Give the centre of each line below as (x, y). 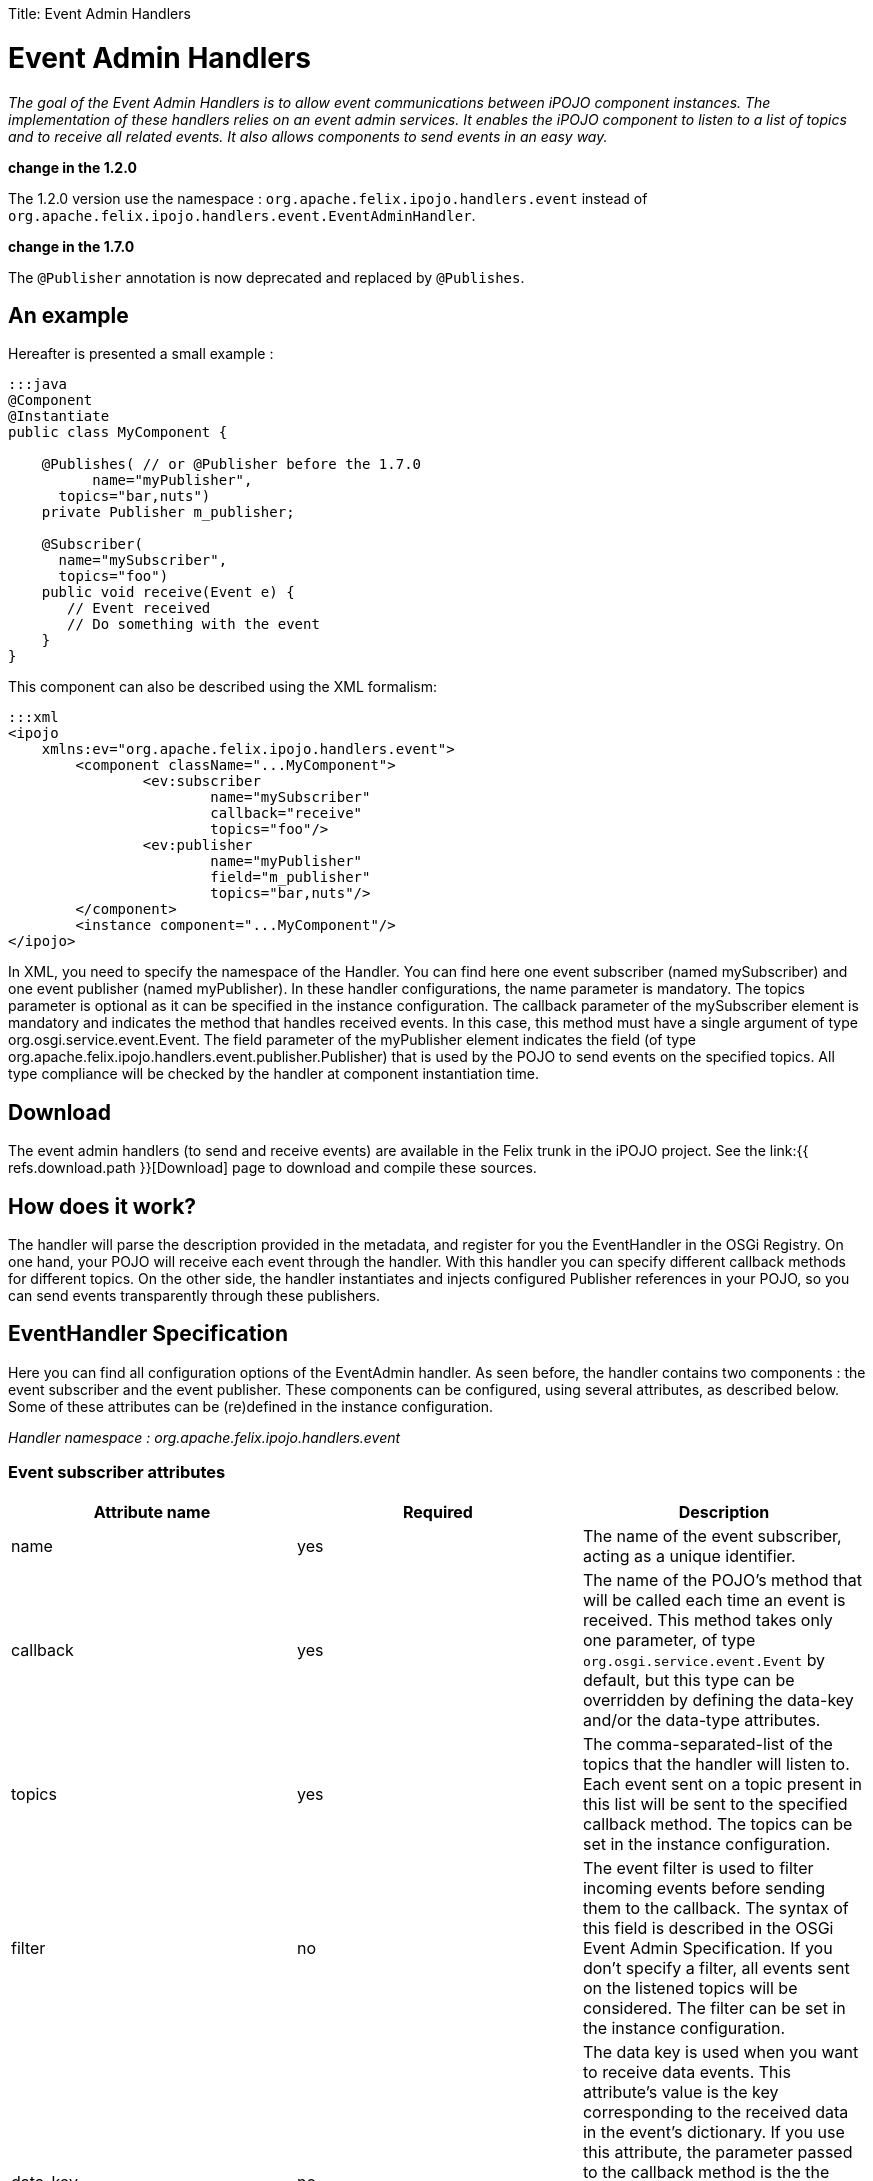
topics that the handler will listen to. (716, 1763)
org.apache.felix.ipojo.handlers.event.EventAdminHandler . (242, 215)
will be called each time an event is (714, 1599)
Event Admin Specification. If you (707, 1947)
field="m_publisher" (290, 877)
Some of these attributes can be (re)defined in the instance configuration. (251, 1406)
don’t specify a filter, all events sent (716, 1967)
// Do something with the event (193, 624)
